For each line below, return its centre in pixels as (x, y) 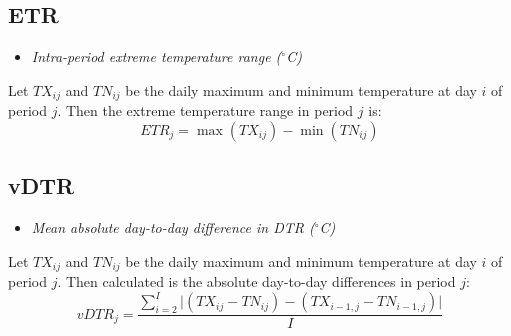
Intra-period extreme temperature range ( (156, 56)
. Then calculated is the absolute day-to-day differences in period (256, 281)
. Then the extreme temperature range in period (205, 110)
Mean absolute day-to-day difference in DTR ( (173, 227)
